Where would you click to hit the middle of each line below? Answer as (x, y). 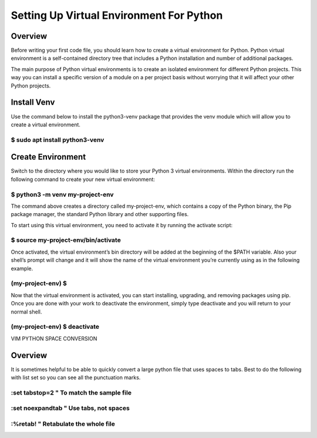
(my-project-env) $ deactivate (55, 327)
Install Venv (33, 102)
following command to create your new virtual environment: (83, 179)
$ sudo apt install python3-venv (58, 140)
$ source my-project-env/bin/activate (66, 240)
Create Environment (48, 157)
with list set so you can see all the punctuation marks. (76, 377)
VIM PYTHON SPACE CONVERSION (54, 338)
